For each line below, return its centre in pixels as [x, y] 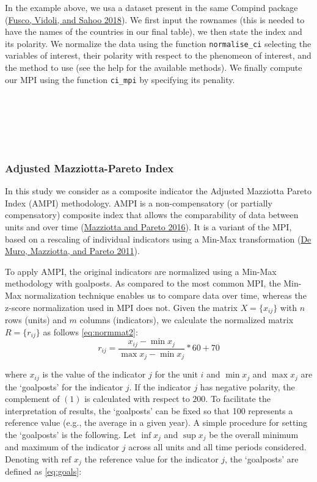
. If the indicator [160, 386]
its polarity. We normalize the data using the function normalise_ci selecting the [158, 43]
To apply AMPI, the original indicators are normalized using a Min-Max [141, 271]
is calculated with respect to [137, 399]
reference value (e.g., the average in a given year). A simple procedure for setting [156, 422]
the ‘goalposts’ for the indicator [64, 386]
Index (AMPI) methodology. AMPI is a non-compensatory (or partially [139, 203]
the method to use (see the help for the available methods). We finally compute [154, 68]
